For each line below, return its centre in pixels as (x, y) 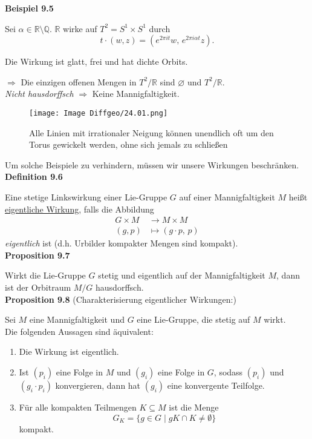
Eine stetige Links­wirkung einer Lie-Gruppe (86, 197)
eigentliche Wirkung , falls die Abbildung (80, 209)
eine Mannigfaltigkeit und (77, 319)
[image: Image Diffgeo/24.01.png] (99, 113)
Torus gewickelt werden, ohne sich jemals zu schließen (128, 144)
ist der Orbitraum (38, 287)
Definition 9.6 (34, 177)
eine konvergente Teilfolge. (216, 385)
